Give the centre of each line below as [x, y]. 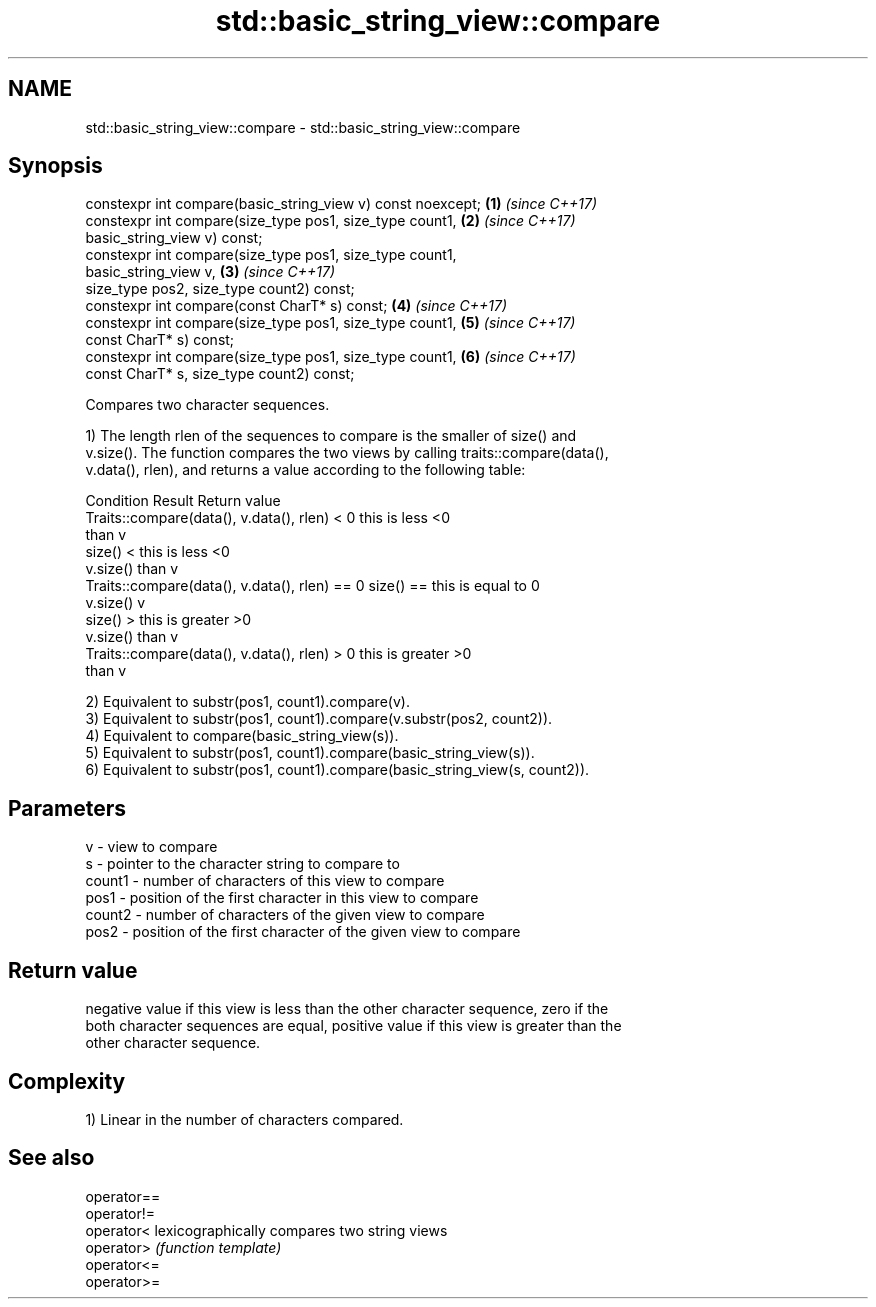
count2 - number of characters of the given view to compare [285, 915]
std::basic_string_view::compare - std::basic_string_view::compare [303, 127]
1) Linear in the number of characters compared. [244, 1119]
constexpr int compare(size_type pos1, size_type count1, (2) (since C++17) [330, 221]
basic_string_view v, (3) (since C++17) [210, 272]
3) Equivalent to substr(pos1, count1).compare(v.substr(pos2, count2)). [319, 719]
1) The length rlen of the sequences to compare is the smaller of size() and [331, 436]
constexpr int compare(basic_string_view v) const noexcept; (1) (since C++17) [341, 204]
